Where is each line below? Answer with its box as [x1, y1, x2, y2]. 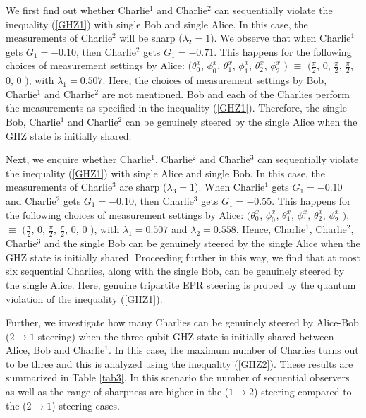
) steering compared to [254, 384, 352, 399]
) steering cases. [51, 398, 120, 412]
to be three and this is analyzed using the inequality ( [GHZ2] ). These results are [6, 356, 353, 371]
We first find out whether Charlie [6, 3, 150, 17]
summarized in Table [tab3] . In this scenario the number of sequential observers [6, 370, 350, 385]
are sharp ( [119, 179, 167, 194]
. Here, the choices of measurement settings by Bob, [102, 73, 327, 88]
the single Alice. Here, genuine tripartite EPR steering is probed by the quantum [6, 277, 356, 292]
